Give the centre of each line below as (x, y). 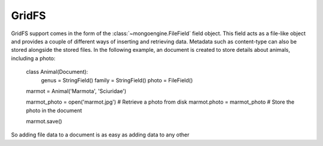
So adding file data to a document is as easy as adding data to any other (100, 135)
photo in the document (54, 110)
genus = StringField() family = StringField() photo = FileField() (117, 80)
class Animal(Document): (57, 72)
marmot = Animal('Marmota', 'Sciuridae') (76, 91)
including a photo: (33, 58)
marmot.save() (44, 122)
